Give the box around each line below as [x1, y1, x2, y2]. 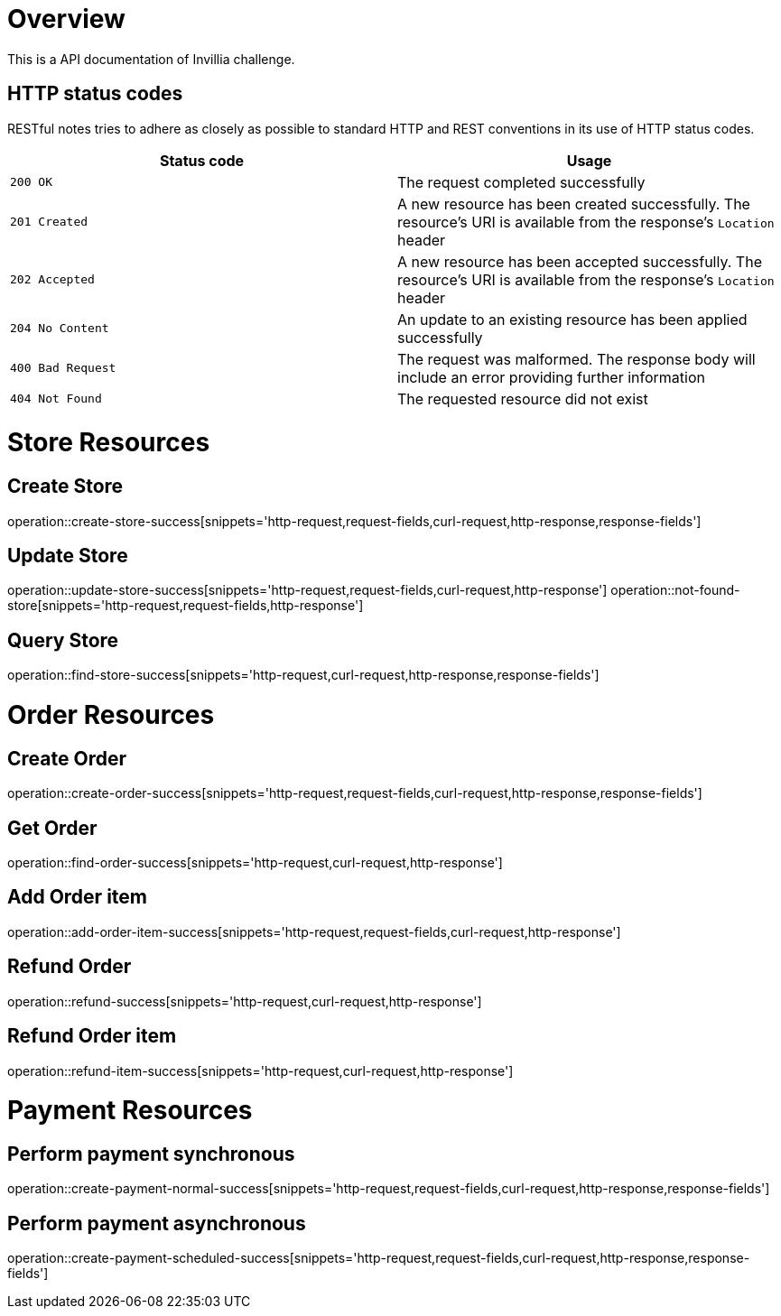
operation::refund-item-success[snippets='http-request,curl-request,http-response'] [7, 1062, 514, 1079]
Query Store [7, 628, 119, 652]
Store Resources [7, 427, 210, 459]
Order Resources [7, 699, 215, 730]
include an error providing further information [397, 367, 705, 386]
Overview [7, 4, 126, 34]
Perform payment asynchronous [7, 1211, 306, 1235]
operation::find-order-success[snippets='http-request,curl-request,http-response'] [7, 854, 503, 870]
